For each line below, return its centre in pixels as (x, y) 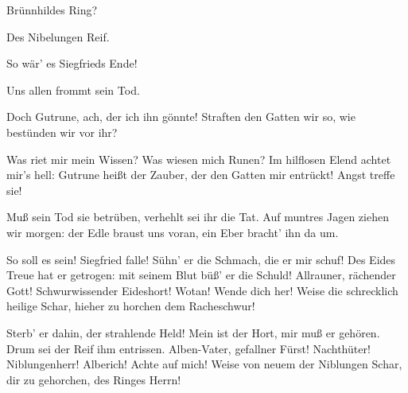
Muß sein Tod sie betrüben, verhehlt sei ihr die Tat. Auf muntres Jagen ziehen (198, 217)
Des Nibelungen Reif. (58, 36)
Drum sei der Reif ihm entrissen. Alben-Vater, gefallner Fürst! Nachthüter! (188, 348)
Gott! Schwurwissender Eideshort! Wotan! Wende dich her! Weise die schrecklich (202, 290)
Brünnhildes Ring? (52, 10)
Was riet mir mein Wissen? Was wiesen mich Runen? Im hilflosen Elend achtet (199, 159)
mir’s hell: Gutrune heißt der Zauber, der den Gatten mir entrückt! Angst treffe (201, 175)
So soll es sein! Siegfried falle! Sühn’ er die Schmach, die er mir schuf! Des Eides (201, 259)
